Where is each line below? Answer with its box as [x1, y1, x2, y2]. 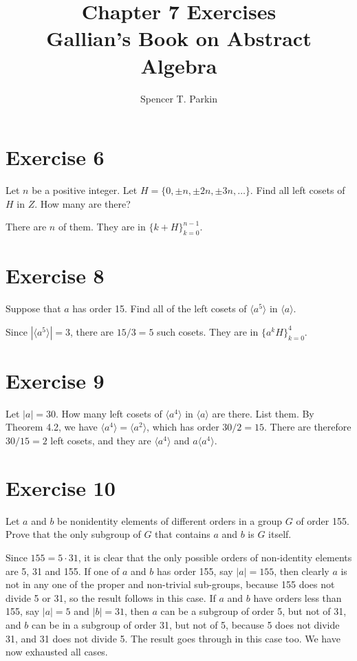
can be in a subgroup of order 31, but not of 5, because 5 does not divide [31, 617, 340, 631]
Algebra [140, 51, 217, 79]
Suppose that [6, 301, 61, 316]
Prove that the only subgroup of [6, 527, 141, 541]
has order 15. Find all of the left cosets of [72, 301, 247, 316]
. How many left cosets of [55, 406, 162, 420]
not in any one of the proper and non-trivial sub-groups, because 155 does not [6, 577, 335, 592]
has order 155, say [156, 563, 233, 578]
